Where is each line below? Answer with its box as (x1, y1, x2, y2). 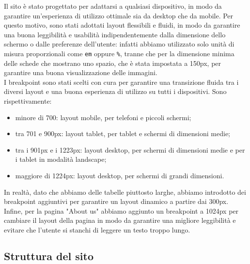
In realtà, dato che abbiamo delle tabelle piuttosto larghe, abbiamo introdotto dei (4, 186, 246, 197)
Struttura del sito (4, 248, 94, 263)
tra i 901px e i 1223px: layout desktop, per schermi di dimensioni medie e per (15, 144, 245, 155)
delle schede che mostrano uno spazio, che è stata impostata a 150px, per (4, 58, 221, 68)
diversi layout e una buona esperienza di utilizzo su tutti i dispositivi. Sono (4, 86, 227, 96)
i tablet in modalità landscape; (15, 154, 107, 164)
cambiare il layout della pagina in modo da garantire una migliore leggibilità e (4, 215, 236, 225)
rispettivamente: (4, 96, 52, 106)
